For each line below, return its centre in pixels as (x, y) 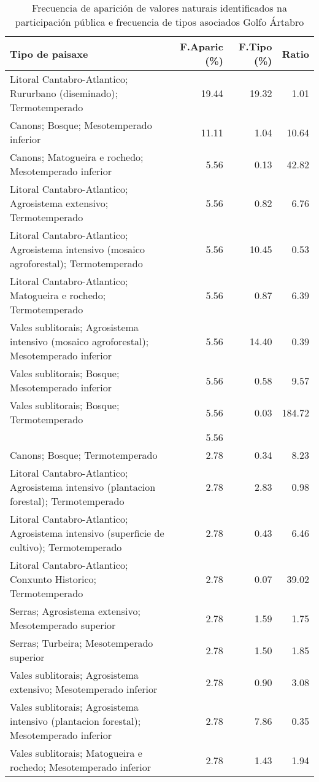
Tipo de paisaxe (49, 53)
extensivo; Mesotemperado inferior (84, 689)
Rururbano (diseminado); (64, 93)
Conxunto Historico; (53, 579)
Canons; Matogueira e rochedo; (77, 157)
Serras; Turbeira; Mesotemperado (82, 643)
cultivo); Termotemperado (66, 547)
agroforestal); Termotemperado (76, 263)
